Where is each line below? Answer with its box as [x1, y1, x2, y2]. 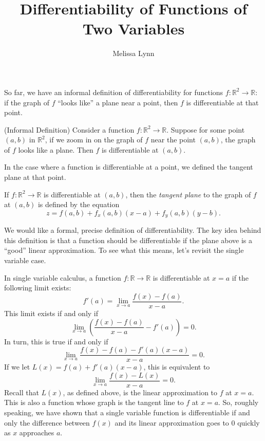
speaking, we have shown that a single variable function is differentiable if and [4, 407, 250, 418]
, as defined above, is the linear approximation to [63, 387, 218, 397]
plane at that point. [4, 172, 66, 182]
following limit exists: [4, 282, 71, 293]
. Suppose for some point [166, 124, 245, 135]
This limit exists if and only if [4, 307, 99, 318]
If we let [4, 361, 30, 372]
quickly [237, 417, 260, 428]
